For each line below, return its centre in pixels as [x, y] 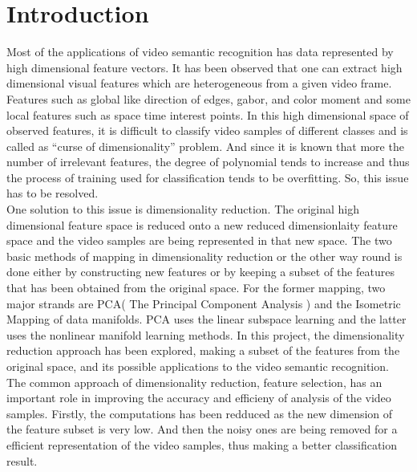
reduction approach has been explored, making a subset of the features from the [203, 350]
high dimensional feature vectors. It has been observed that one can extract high [204, 67]
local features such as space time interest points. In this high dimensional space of [208, 114]
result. [22, 460]
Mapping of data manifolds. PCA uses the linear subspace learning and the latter [206, 319]
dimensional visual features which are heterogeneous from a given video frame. [199, 83]
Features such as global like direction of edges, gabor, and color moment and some [208, 98]
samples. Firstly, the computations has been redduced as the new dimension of [200, 413]
